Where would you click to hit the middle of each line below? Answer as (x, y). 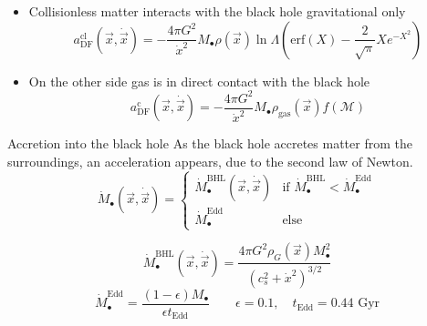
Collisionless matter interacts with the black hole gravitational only (217, 11)
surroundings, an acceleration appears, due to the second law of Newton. (210, 161)
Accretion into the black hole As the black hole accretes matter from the (210, 143)
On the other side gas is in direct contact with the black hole (199, 81)
